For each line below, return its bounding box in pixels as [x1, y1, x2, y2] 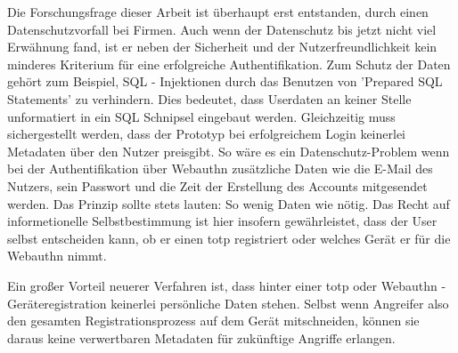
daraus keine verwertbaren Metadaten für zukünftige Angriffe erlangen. [7, 328, 396, 347]
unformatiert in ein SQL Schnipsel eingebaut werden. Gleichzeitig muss [7, 107, 396, 125]
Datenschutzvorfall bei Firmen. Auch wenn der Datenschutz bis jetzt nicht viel [7, 20, 437, 38]
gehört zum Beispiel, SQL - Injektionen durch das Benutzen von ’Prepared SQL [7, 72, 443, 91]
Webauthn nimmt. [7, 246, 107, 265]
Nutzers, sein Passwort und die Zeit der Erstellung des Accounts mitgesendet [7, 176, 428, 195]
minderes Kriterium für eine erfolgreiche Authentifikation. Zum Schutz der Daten [7, 54, 451, 73]
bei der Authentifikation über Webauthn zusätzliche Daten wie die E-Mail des [7, 159, 433, 178]
